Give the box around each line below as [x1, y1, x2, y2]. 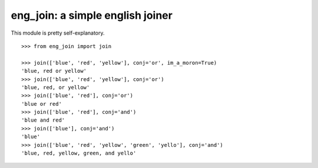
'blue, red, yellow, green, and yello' [21, 150, 137, 157]
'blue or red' [21, 100, 62, 107]
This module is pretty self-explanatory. [11, 29, 105, 36]
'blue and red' [21, 117, 65, 123]
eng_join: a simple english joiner [11, 9, 173, 22]
